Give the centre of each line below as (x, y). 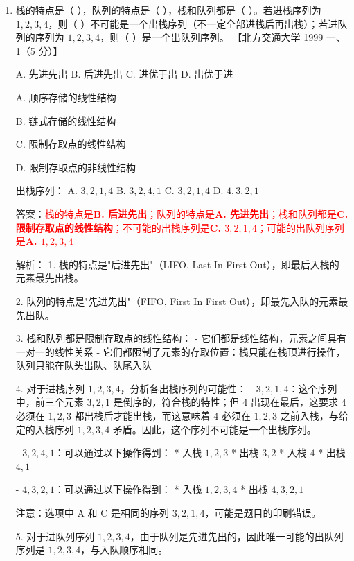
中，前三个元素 (50, 402)
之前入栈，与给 (314, 416)
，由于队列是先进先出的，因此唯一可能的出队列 (237, 536)
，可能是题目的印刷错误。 (263, 513)
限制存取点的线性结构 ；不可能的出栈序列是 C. (118, 227)
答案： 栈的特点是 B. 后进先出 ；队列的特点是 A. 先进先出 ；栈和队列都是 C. (182, 213)
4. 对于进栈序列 (50, 388)
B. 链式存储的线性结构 (66, 120)
